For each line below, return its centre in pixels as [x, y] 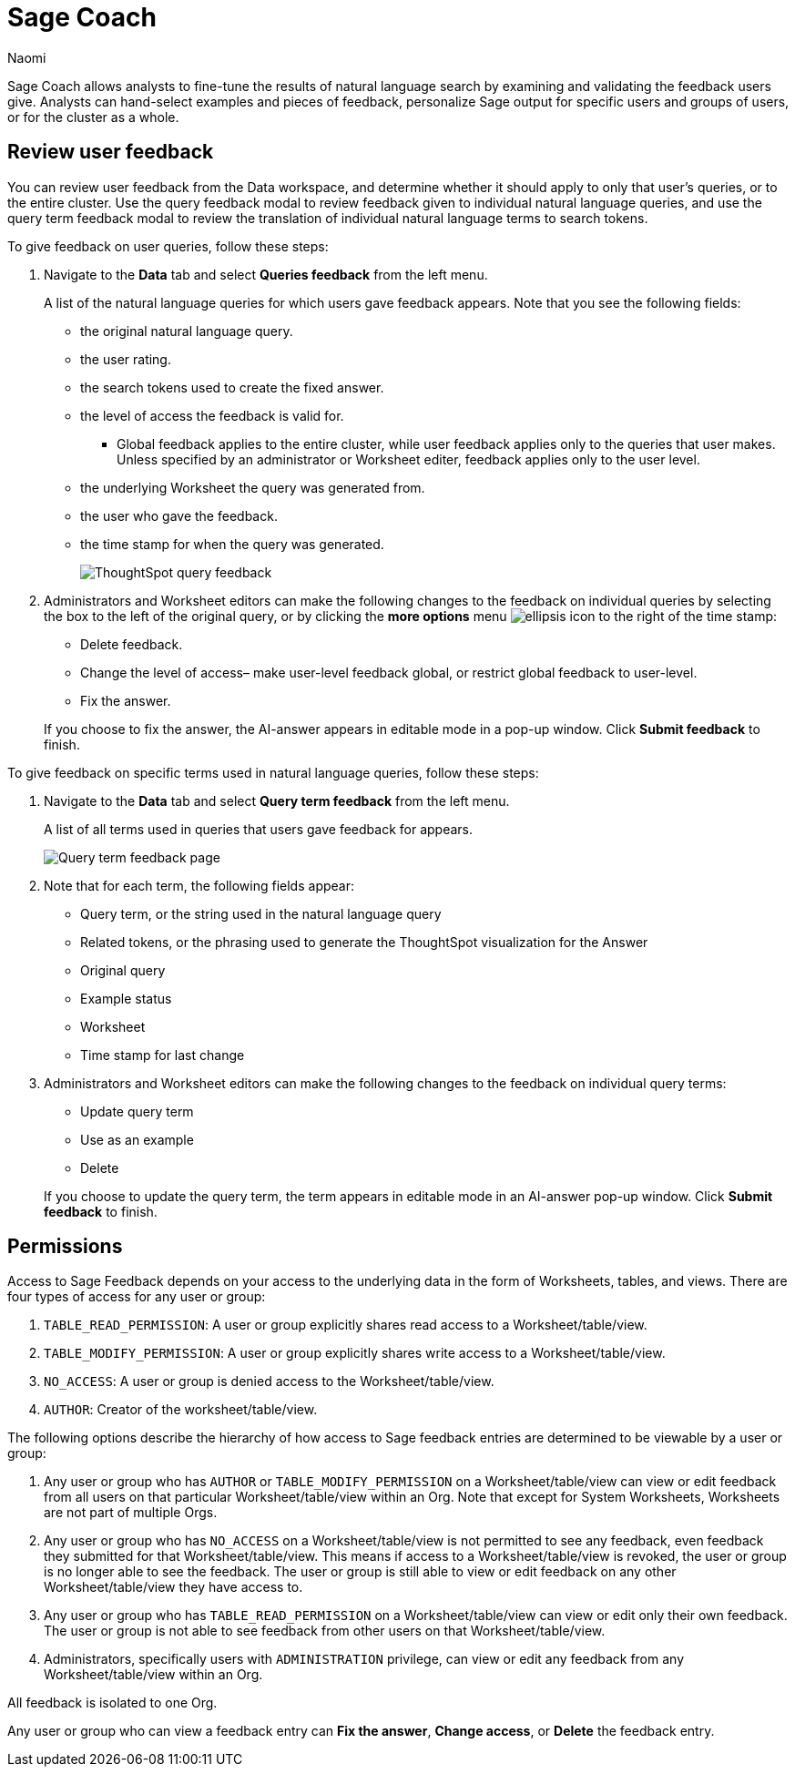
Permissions [65, 1247]
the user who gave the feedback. [179, 515]
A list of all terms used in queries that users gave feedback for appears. [258, 829]
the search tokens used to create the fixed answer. [232, 387]
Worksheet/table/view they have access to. [173, 1587]
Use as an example [137, 1139]
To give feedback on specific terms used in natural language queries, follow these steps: [273, 772]
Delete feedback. [132, 644]
